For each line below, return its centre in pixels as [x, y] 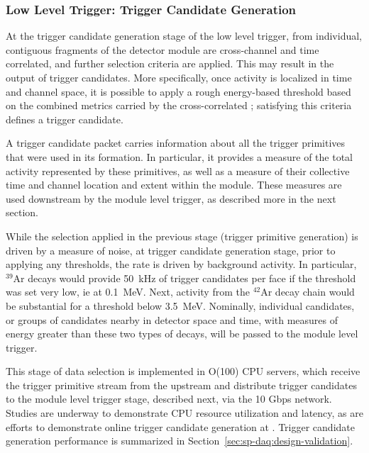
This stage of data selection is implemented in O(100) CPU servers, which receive [183, 371]
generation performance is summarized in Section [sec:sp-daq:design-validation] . [180, 441]
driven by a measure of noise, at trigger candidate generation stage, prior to [171, 250]
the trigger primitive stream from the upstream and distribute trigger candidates [181, 385]
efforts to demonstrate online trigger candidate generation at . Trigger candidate [180, 426]
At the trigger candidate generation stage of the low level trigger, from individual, [184, 36]
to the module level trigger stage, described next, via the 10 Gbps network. [169, 399]
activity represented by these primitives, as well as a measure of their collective [178, 170]
